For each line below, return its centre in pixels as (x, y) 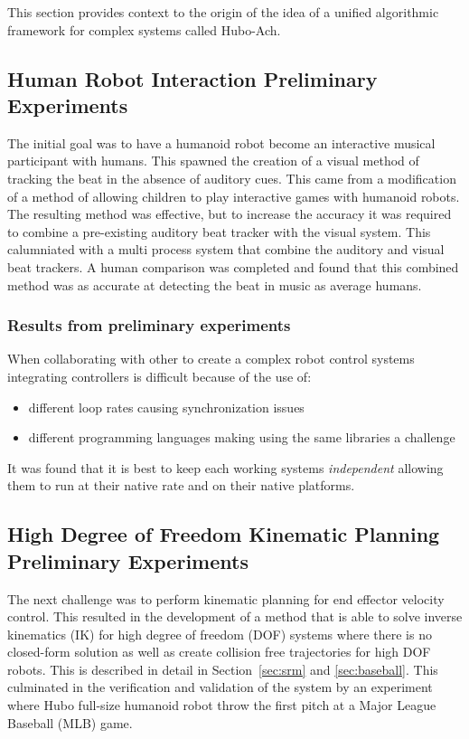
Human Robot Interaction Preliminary (192, 78)
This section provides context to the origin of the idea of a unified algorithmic (223, 12)
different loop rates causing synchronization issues (166, 407)
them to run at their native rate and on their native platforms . (181, 485)
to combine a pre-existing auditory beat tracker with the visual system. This (219, 231)
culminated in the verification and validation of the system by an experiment (220, 687)
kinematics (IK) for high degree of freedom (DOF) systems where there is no (220, 634)
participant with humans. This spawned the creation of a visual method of (213, 161)
